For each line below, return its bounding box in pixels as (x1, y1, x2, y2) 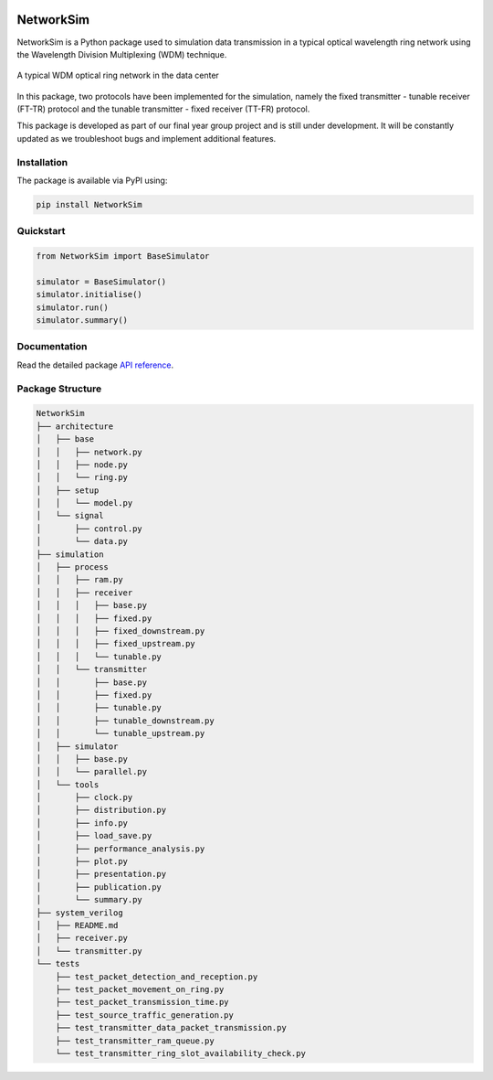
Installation (16, 155, 68, 168)
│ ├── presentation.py (36, 869, 167, 880)
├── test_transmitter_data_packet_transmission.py (55, 1022, 287, 1033)
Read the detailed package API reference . (16, 359, 174, 370)
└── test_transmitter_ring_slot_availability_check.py (55, 1048, 306, 1058)
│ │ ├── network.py (36, 446, 143, 457)
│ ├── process (36, 562, 110, 572)
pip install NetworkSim (36, 199, 143, 209)
